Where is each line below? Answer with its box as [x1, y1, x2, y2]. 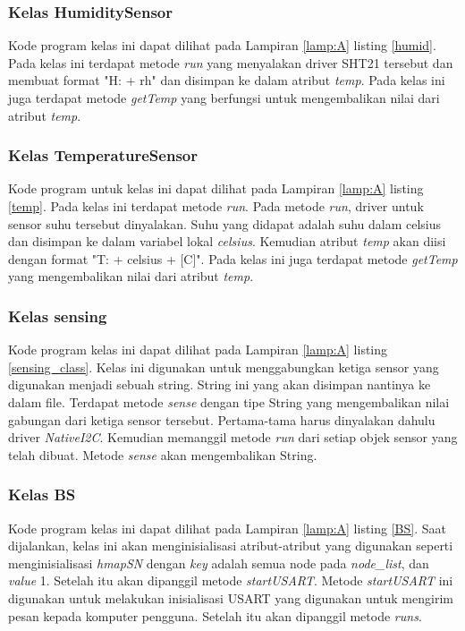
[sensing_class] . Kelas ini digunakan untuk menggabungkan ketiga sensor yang [8, 357, 439, 376]
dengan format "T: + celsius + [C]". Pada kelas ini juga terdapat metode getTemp [8, 249, 458, 268]
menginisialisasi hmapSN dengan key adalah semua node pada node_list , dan [8, 553, 429, 572]
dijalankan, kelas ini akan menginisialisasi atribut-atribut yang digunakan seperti [8, 536, 453, 555]
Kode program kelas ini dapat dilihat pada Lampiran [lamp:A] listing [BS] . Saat [8, 518, 446, 537]
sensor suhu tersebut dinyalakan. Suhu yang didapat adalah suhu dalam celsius [8, 214, 442, 233]
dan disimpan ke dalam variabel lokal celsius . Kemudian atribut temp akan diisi [8, 232, 446, 251]
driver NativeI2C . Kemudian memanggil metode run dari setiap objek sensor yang [8, 428, 458, 447]
